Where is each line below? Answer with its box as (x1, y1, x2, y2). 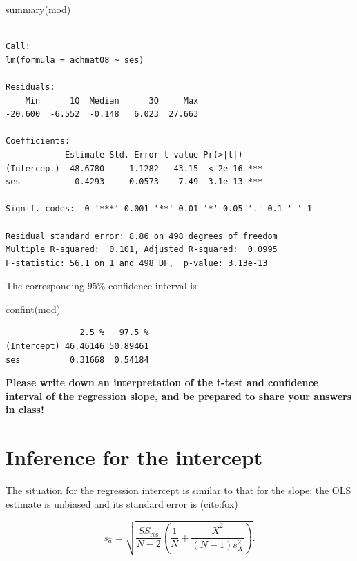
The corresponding (6, 278, 85, 293)
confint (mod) (6, 301, 61, 316)
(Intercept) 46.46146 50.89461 (6, 341, 149, 352)
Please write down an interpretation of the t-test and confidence (6, 375, 318, 390)
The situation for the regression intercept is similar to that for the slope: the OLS (6, 483, 351, 497)
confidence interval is (108, 278, 197, 293)
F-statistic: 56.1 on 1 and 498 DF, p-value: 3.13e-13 (6, 258, 268, 268)
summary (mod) (6, 2, 71, 16)
